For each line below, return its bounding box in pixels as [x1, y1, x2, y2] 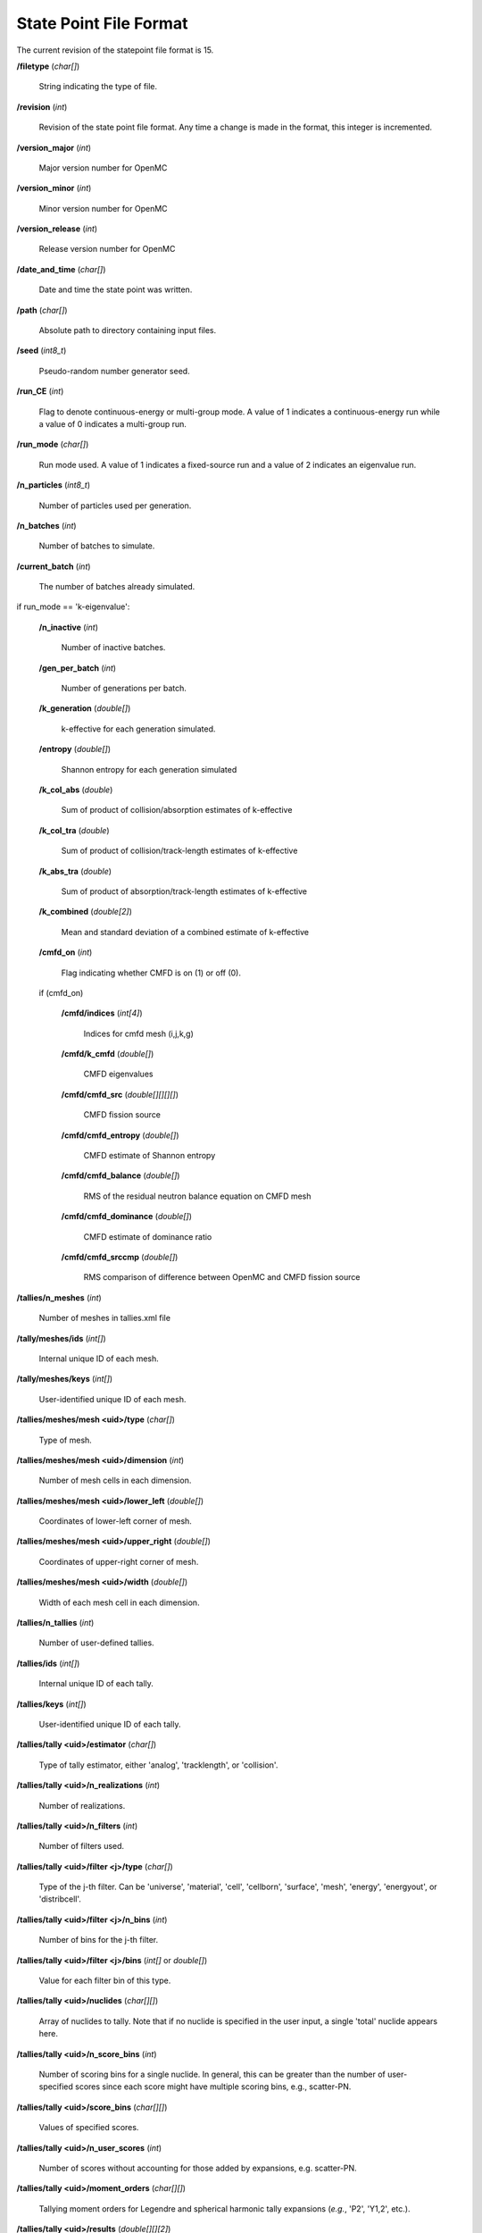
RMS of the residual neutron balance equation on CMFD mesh [83, 1191, 312, 1201]
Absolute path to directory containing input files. [38, 325, 217, 336]
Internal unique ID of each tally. [38, 1678, 154, 1689]
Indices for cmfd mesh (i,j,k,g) [83, 1028, 194, 1039]
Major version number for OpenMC [38, 162, 168, 173]
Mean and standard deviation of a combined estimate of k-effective [61, 926, 310, 937]
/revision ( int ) [16, 101, 68, 112]
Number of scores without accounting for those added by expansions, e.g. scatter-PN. [38, 2162, 357, 2173]
